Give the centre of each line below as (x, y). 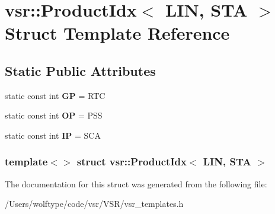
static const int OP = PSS (54, 115)
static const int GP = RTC (55, 95)
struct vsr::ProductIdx (132, 162)
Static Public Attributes (80, 70)
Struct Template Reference (117, 33)
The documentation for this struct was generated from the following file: (136, 183)
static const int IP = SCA (53, 135)
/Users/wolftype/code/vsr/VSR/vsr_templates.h (94, 204)
